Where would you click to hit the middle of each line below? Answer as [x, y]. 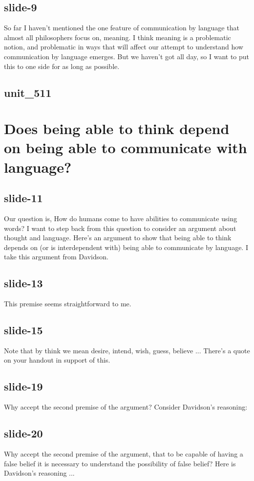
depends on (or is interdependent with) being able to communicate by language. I [126, 247]
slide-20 [23, 433]
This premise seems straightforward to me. [68, 304]
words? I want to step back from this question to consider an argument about [120, 228]
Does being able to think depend [117, 128]
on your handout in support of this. [57, 360]
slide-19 [23, 386]
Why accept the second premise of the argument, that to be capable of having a [124, 454]
